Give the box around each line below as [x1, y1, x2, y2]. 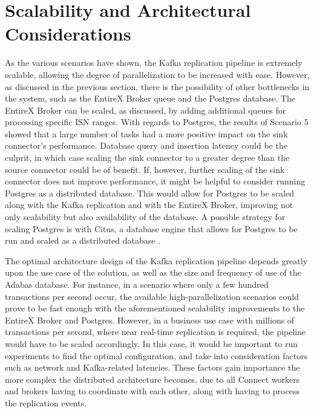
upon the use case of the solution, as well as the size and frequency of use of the [5, 266, 301, 279]
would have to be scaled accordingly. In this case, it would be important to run [5, 337, 298, 350]
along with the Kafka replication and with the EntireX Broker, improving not [5, 198, 293, 211]
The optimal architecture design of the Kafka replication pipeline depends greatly [5, 254, 308, 267]
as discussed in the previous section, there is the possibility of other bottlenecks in [5, 80, 310, 93]
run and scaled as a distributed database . [5, 234, 161, 247]
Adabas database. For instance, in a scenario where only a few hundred [5, 278, 269, 290]
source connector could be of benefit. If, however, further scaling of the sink [5, 163, 285, 175]
